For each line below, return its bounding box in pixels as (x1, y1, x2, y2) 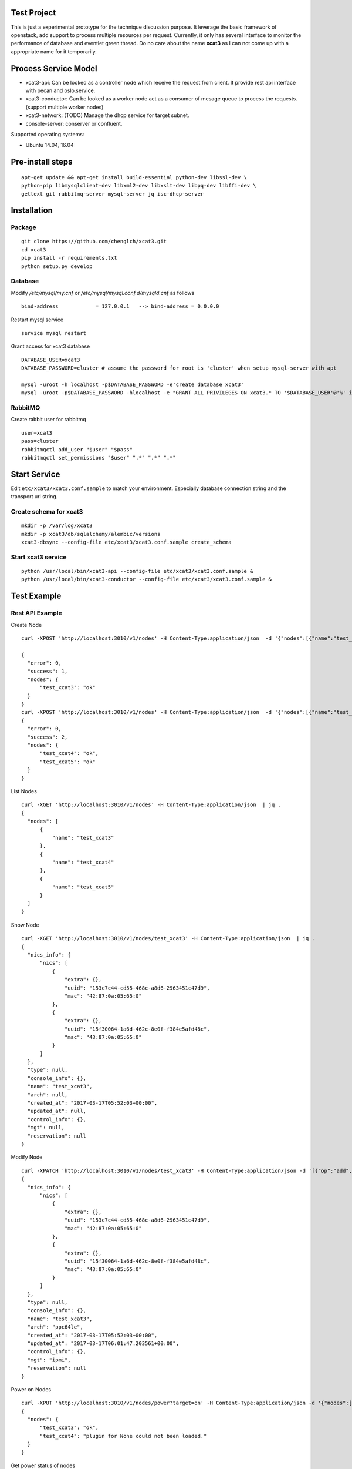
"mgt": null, (27, 1124, 65, 1131)
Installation (11, 206, 53, 216)
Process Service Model (11, 63, 98, 73)
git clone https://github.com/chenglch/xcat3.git (21, 238, 167, 245)
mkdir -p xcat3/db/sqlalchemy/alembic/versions (21, 531, 161, 537)
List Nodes (11, 787, 38, 794)
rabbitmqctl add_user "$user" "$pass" (21, 446, 133, 452)
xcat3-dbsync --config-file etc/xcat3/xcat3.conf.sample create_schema (21, 539, 232, 546)
